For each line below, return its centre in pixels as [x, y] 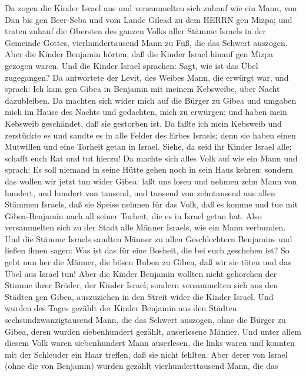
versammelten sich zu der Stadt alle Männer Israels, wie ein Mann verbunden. [145, 227]
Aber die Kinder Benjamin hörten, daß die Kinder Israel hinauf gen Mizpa [139, 54]
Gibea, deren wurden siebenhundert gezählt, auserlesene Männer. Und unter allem [153, 331]
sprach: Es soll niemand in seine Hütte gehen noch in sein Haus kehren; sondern [149, 169]
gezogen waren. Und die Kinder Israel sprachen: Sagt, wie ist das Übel [132, 65]
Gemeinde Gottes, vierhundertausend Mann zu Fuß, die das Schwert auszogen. [146, 42]
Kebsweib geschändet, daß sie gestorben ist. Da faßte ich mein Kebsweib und [143, 123]
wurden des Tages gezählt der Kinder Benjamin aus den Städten [121, 308]
